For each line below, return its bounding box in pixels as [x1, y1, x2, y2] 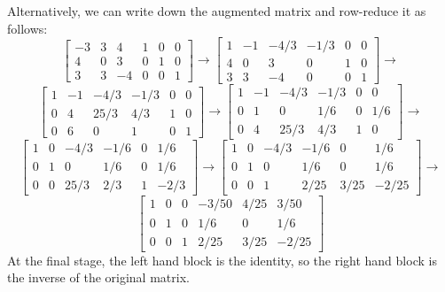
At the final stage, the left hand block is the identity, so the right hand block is [7, 250, 437, 269]
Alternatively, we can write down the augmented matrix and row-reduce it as [7, 2, 426, 19]
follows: [7, 19, 48, 37]
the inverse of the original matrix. [7, 268, 190, 287]
